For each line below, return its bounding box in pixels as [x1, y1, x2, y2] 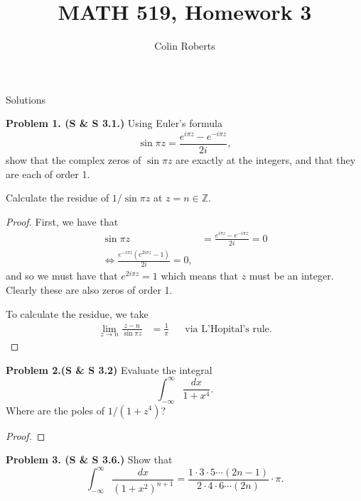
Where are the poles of [6, 402, 104, 417]
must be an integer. [249, 268, 334, 283]
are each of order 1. [6, 166, 90, 181]
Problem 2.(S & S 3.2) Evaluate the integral [6, 362, 212, 377]
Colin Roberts [154, 38, 215, 53]
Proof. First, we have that [6, 214, 119, 229]
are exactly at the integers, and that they [176, 153, 356, 167]
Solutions [6, 92, 46, 106]
